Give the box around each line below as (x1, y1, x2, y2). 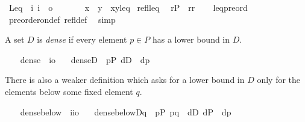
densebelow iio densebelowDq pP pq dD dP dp (20, 105, 231, 118)
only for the (257, 73, 301, 86)
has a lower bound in (152, 33, 230, 46)
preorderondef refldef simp (8, 13, 116, 25)
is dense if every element (37, 33, 127, 46)
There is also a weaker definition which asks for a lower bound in (5, 73, 245, 86)
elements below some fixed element (5, 85, 133, 97)
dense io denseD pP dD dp (20, 53, 150, 66)
